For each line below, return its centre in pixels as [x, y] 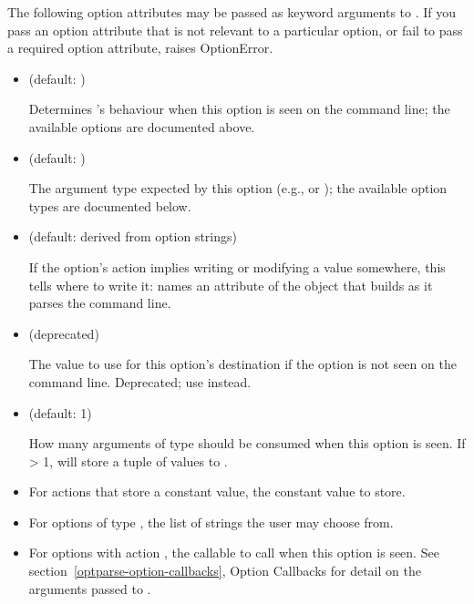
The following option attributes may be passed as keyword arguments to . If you [232, 12]
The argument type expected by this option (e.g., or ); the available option [238, 188]
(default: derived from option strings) [133, 236]
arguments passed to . [90, 588]
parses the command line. [100, 303]
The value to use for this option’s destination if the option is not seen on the [242, 364]
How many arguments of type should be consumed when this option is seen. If [247, 443]
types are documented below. [110, 205]
